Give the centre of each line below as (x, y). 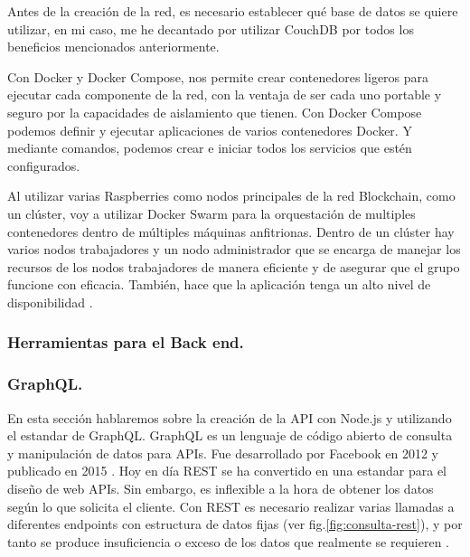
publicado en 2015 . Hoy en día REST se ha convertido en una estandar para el (227, 471)
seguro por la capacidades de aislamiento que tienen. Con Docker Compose (215, 112)
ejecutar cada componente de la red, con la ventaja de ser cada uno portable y (225, 94)
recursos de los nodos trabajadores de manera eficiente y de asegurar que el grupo (234, 266)
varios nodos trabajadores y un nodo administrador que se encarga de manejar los (234, 249)
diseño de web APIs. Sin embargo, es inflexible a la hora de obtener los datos (221, 488)
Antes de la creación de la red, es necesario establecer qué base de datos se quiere (233, 11)
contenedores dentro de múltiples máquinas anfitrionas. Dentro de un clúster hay (231, 231)
